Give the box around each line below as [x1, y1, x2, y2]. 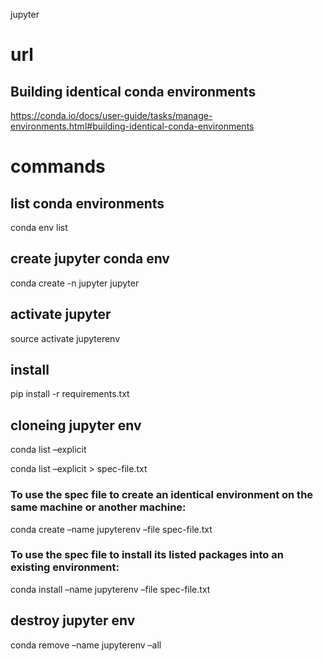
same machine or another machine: [10, 500, 187, 514]
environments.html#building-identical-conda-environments [10, 120, 255, 132]
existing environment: [10, 560, 120, 574]
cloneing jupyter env [10, 417, 142, 434]
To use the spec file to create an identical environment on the [10, 488, 314, 502]
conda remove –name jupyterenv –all [10, 639, 162, 651]
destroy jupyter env [10, 612, 136, 629]
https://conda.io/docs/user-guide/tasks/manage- [10, 110, 213, 121]
